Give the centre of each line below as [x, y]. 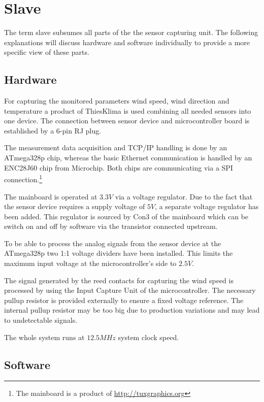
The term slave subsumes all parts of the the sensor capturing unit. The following [131, 32]
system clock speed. [148, 337]
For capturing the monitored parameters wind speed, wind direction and [117, 101]
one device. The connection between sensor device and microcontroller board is [127, 121]
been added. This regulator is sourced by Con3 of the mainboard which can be [126, 216]
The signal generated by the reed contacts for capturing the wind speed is [119, 280]
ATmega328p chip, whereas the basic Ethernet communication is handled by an [128, 158]
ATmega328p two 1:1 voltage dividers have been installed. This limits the [119, 253]
